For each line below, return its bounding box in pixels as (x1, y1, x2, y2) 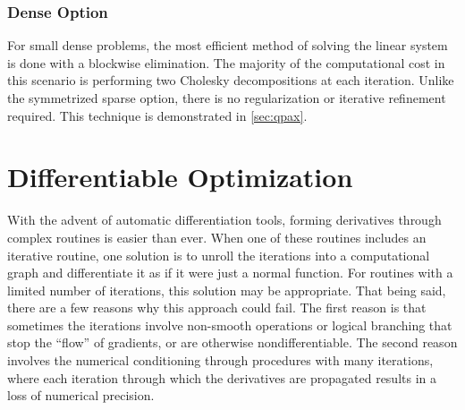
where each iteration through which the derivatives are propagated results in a (7, 368, 437, 387)
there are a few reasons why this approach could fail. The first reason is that (7, 298, 427, 317)
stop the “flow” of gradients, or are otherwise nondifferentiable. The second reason (7, 333, 458, 352)
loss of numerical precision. (7, 386, 155, 405)
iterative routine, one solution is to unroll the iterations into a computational (7, 245, 430, 264)
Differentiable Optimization (7, 158, 353, 195)
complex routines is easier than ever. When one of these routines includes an (7, 227, 427, 246)
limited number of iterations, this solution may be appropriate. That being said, (7, 280, 446, 299)
